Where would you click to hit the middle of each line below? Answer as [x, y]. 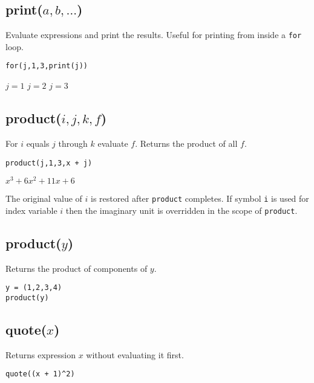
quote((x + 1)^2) [40, 374]
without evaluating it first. [135, 354]
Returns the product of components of [77, 268]
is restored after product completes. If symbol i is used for [200, 198]
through [73, 143]
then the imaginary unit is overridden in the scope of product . [182, 210]
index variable [31, 210]
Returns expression [41, 354]
